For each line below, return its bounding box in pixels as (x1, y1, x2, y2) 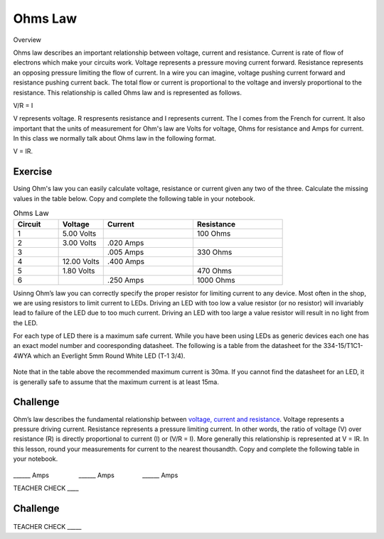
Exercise (13, 165, 53, 178)
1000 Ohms (196, 275, 235, 285)
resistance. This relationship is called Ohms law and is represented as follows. (13, 88, 242, 97)
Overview (13, 36, 42, 44)
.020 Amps (107, 238, 144, 248)
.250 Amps (107, 275, 144, 285)
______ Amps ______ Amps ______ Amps (13, 471, 178, 479)
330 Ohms (196, 247, 233, 257)
